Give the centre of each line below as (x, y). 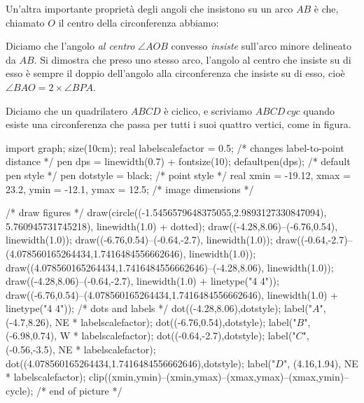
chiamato (25, 22)
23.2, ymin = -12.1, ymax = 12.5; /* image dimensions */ (130, 189)
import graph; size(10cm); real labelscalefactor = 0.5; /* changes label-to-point (175, 147)
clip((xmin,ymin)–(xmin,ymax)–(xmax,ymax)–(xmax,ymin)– (219, 377)
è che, (326, 8)
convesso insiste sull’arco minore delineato (261, 46)
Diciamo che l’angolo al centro (70, 46)
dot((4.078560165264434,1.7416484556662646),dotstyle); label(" (141, 363)
